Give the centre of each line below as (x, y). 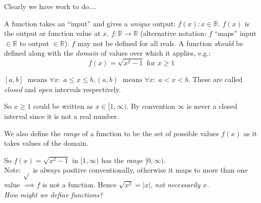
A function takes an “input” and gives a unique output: (90, 23)
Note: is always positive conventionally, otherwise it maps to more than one (126, 170)
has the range (122, 160)
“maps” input (235, 33)
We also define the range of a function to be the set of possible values (112, 133)
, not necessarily (175, 185)
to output (34, 43)
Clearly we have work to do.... (51, 6)
